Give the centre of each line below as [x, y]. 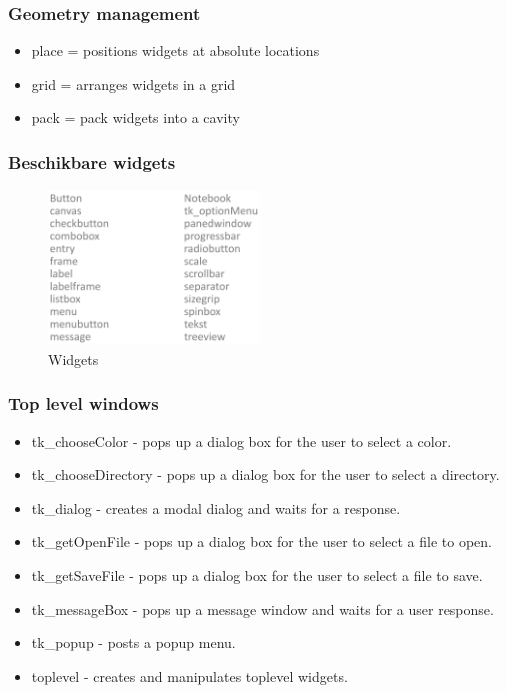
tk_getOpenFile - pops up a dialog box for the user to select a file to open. [261, 541]
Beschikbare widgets [92, 161]
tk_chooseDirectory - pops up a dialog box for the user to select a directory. [265, 474]
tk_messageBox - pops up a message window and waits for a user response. [262, 608]
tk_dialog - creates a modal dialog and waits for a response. [216, 507]
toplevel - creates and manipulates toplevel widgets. [189, 675]
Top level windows [83, 403]
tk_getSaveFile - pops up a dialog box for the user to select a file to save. [257, 575]
